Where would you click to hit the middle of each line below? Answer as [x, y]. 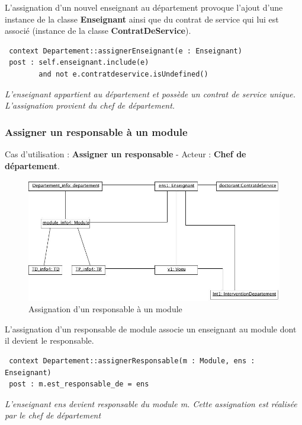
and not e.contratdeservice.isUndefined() [123, 74]
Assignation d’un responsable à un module [105, 309]
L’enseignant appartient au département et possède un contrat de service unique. [150, 93]
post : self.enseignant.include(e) [79, 63]
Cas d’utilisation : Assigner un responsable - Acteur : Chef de [126, 153]
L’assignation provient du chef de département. [90, 105]
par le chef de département [53, 415]
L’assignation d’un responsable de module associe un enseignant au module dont [151, 329]
